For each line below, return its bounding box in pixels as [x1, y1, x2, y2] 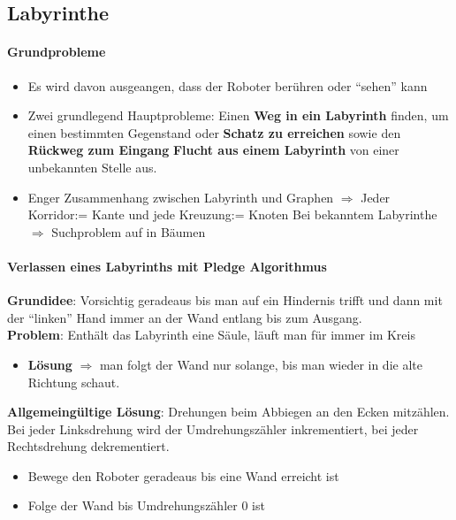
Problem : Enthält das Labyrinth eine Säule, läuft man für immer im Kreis [7, 325, 415, 344]
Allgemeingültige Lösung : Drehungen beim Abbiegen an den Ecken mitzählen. [7, 402, 450, 421]
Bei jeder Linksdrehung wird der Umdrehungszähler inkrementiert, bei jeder [7, 419, 419, 438]
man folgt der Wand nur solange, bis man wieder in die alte [99, 355, 422, 373]
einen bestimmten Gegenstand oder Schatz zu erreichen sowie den [27, 123, 401, 141]
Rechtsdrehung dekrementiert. [7, 437, 170, 455]
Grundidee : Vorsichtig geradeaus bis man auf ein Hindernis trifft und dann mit [7, 291, 443, 310]
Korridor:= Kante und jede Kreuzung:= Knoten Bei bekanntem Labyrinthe [27, 205, 437, 224]
